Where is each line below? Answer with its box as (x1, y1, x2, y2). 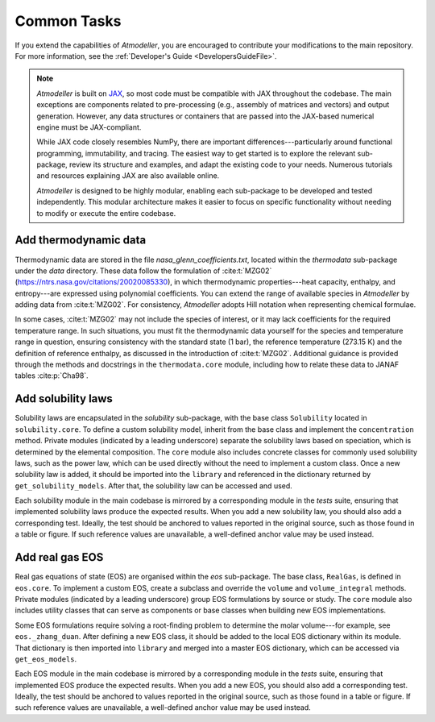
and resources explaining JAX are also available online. (36, 171, 220, 180)
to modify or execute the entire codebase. (36, 208, 176, 218)
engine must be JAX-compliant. (36, 122, 142, 132)
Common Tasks (14, 12, 122, 30)
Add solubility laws (14, 392, 113, 406)
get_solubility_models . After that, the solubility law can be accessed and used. (14, 480, 293, 491)
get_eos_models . (14, 654, 77, 664)
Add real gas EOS (14, 550, 104, 564)
